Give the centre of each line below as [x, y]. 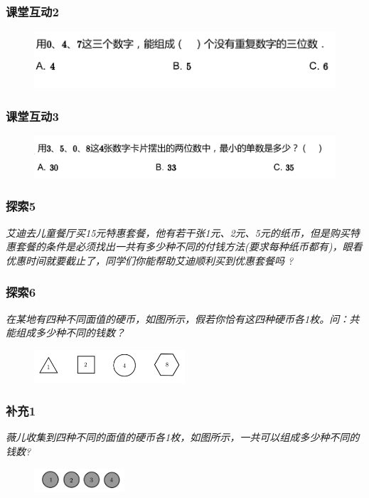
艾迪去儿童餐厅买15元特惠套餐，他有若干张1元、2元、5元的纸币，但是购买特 [183, 232]
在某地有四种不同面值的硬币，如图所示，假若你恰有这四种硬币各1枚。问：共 [183, 318]
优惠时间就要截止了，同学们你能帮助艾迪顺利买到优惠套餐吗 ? [150, 260]
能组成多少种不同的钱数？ [65, 333]
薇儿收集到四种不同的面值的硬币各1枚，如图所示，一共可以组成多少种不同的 [183, 437]
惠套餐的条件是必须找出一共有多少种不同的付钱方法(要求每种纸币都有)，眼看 [184, 247]
